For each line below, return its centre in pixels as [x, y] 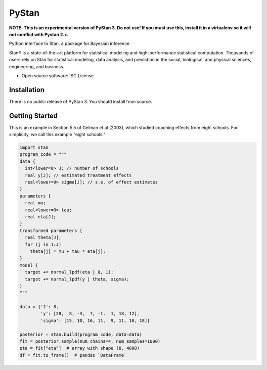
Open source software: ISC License [58, 75]
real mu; [35, 203]
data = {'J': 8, [39, 307]
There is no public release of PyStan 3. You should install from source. [81, 101]
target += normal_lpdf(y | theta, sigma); [77, 279]
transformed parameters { [51, 231]
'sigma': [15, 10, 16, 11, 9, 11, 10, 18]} [95, 321]
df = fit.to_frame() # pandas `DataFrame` [73, 355]
